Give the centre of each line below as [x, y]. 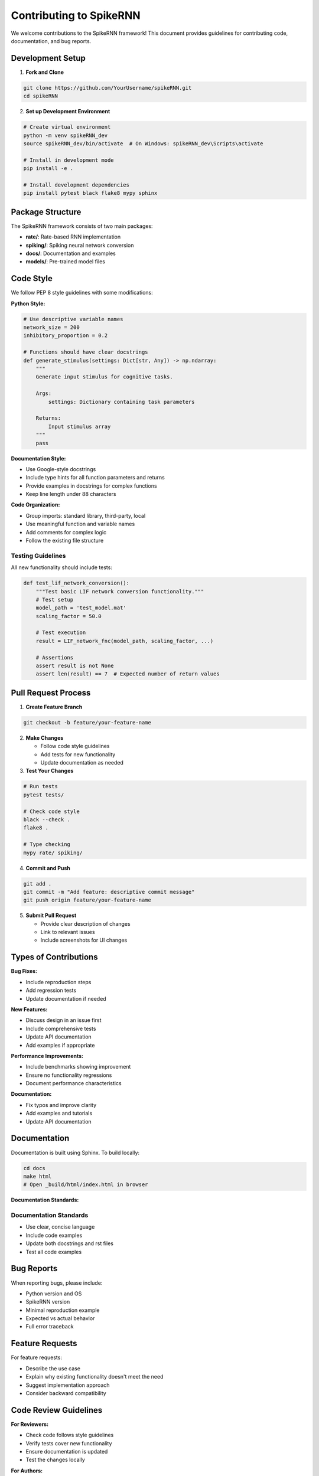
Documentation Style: [38, 458]
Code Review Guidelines [57, 1410]
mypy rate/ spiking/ [53, 853]
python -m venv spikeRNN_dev [66, 135]
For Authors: [27, 1471]
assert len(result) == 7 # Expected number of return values [128, 674]
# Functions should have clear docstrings [86, 352]
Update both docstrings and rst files [69, 1243]
